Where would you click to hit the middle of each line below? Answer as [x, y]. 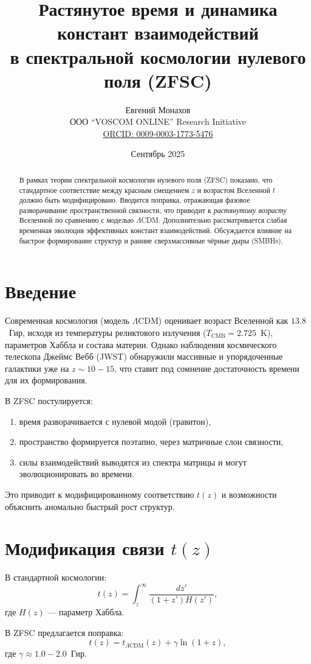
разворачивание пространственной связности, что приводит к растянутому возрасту [153, 210]
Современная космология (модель [67, 320]
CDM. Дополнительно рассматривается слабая [214, 220]
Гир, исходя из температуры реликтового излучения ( [108, 332]
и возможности [249, 494]
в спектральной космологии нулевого [158, 56]
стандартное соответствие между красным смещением [104, 190]
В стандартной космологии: [56, 577]
